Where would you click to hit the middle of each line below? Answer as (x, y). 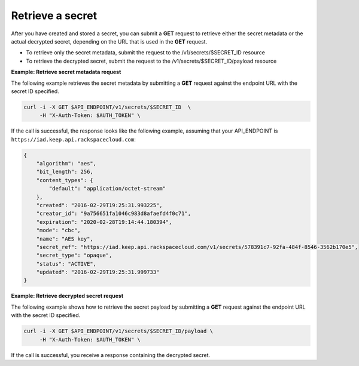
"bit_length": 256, (65, 172)
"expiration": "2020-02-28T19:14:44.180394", (104, 222)
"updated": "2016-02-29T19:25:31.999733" (98, 272)
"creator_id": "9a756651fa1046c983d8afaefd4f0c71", (114, 214)
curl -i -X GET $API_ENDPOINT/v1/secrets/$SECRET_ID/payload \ (118, 331)
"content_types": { (65, 180)
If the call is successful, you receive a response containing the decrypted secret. (111, 355)
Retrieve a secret (54, 16)
